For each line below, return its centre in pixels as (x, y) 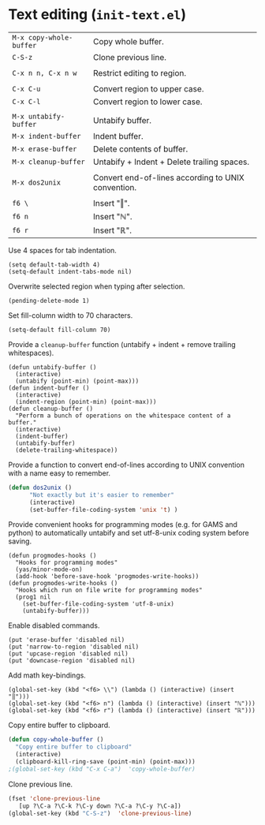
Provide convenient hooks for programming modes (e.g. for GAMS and (123, 524)
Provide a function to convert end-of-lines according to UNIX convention (126, 465)
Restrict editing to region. (140, 73)
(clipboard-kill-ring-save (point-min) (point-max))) (105, 762)
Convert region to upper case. (149, 88)
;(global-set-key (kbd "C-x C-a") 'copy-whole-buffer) (102, 769)
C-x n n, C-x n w (45, 73)
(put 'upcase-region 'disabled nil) (68, 654)
